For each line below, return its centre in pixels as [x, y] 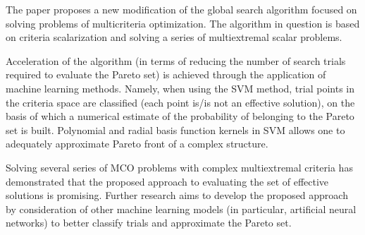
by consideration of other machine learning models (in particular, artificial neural [181, 209]
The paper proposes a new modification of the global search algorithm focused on [181, 9]
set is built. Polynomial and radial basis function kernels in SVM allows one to [175, 129]
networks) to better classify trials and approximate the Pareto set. [149, 223]
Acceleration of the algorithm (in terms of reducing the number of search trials [176, 60]
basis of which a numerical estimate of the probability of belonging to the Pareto [180, 116]
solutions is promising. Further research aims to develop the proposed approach [177, 195]
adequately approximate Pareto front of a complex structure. [137, 144]
